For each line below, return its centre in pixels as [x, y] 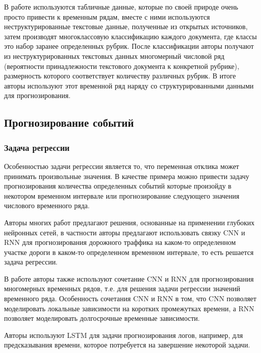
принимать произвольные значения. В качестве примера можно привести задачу [127, 176]
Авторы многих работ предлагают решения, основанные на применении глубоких [129, 222]
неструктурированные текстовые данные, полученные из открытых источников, [126, 26]
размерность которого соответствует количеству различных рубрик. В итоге [120, 76]
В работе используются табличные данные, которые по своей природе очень [121, 7]
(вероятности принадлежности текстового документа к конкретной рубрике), [122, 66]
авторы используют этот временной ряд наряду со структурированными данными [129, 85]
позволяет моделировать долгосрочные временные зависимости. [102, 318]
